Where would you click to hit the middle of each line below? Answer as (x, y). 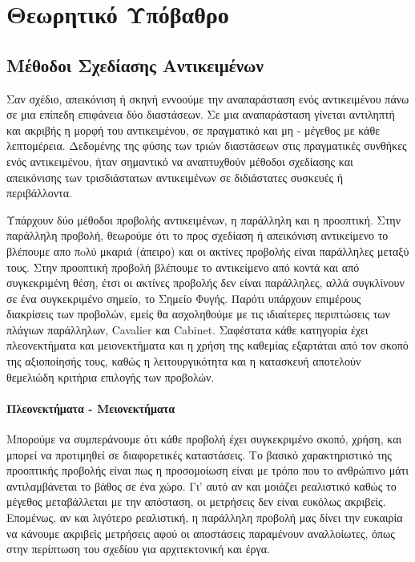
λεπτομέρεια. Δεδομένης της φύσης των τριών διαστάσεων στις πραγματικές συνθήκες (207, 146)
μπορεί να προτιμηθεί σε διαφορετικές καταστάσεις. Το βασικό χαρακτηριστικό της (199, 454)
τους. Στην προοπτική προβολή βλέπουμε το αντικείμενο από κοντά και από (183, 267)
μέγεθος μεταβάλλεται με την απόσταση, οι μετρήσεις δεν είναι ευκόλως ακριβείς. (196, 501)
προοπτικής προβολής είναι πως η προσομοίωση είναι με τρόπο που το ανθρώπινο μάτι (208, 470)
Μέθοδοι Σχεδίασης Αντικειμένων (135, 65)
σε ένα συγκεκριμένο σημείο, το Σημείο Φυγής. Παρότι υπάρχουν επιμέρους (184, 298)
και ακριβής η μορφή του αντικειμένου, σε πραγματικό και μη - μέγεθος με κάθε (193, 129)
